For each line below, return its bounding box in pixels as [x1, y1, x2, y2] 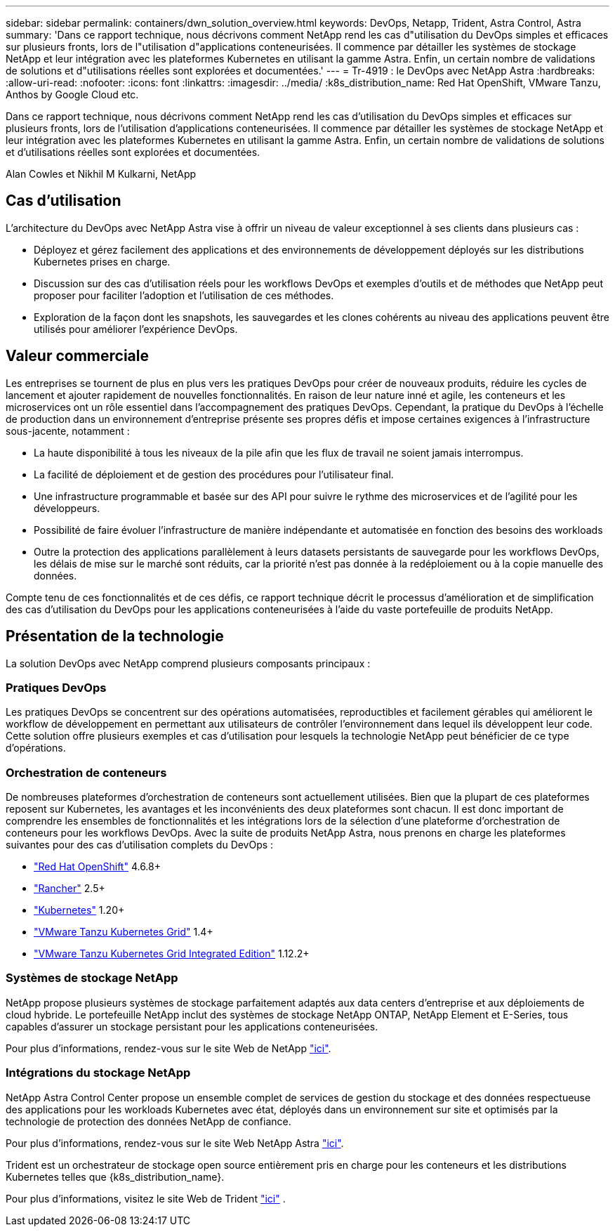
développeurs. [34, 502, 100, 514]
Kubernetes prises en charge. [34, 255, 171, 268]
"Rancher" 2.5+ [34, 882, 105, 895]
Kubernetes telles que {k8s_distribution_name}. [6, 1170, 225, 1183]
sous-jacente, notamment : [6, 424, 130, 437]
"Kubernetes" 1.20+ [34, 904, 125, 917]
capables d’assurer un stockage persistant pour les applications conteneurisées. [6, 1020, 378, 1033]
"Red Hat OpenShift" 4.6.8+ [34, 860, 161, 873]
